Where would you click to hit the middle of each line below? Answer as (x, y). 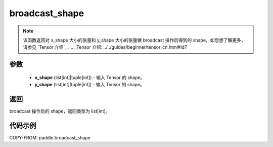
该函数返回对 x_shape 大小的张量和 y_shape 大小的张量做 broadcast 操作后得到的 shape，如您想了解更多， (134, 40)
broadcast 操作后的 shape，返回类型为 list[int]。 (60, 111)
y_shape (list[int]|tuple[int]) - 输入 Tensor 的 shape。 (90, 85)
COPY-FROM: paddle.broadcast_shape (50, 137)
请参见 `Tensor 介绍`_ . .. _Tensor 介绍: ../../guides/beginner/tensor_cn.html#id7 (105, 47)
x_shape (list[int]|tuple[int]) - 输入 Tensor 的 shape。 (90, 77)
